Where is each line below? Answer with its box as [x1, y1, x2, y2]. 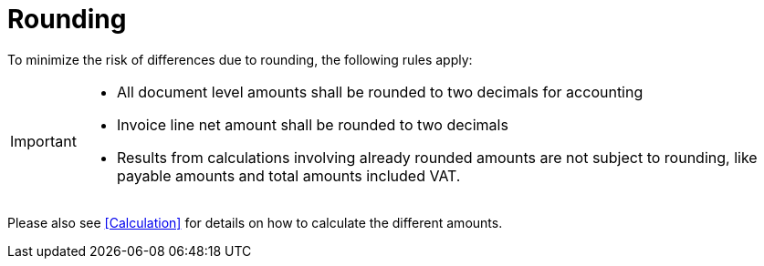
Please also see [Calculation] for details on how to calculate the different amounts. [7, 214, 503, 230]
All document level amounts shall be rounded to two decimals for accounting [116, 82, 644, 101]
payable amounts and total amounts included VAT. [116, 166, 461, 185]
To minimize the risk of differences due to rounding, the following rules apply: [7, 51, 473, 67]
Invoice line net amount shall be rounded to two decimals [116, 115, 508, 134]
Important [10, 131, 77, 150]
